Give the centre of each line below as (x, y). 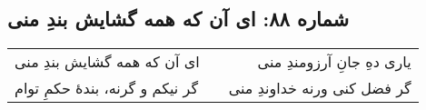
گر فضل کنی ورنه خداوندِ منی (320, 88)
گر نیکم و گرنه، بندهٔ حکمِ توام (107, 88)
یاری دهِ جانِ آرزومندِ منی (334, 62)
